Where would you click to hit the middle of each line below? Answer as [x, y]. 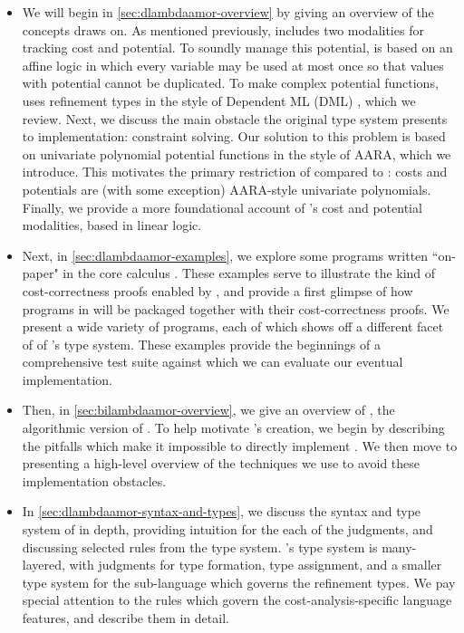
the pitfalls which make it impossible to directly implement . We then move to [240, 445]
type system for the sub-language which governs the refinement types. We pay [239, 582]
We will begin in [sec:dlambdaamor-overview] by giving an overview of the [228, 12]
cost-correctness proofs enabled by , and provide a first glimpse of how [217, 290]
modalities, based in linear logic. [112, 225]
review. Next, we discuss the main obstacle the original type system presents [235, 118]
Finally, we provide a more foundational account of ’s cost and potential [222, 207]
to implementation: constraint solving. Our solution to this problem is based [234, 136]
